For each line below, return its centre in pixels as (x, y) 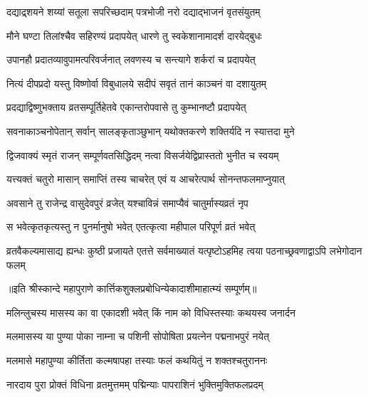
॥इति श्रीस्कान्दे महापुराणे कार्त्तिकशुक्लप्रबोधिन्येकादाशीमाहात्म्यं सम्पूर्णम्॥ (132, 289)
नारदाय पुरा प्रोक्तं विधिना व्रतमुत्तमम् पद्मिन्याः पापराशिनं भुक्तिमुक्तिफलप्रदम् (135, 384)
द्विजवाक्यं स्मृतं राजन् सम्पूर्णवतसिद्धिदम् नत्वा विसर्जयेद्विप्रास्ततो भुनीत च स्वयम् (143, 155)
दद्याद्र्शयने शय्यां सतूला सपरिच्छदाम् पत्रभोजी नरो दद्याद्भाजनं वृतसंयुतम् (133, 11)
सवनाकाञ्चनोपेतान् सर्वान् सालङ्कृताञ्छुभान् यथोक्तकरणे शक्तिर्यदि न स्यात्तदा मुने (151, 131)
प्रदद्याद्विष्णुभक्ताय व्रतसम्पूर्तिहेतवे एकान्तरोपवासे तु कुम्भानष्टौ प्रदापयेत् (126, 107)
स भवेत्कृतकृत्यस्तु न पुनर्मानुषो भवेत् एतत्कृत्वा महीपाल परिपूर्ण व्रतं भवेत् (131, 227)
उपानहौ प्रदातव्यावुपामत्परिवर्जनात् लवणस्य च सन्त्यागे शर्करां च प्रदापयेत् (131, 59)
